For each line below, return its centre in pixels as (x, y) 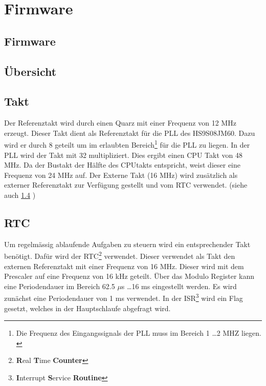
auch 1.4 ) (20, 195)
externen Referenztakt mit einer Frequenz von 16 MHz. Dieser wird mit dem (124, 266)
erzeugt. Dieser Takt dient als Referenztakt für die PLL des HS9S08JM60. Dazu (130, 133)
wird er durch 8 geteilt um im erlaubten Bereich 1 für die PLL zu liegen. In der (127, 144)
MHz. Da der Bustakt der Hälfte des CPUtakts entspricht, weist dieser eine (122, 165)
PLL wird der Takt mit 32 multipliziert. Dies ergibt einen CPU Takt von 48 (123, 155)
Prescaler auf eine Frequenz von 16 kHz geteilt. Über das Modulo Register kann (129, 276)
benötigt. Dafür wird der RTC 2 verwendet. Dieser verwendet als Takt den (120, 255)
